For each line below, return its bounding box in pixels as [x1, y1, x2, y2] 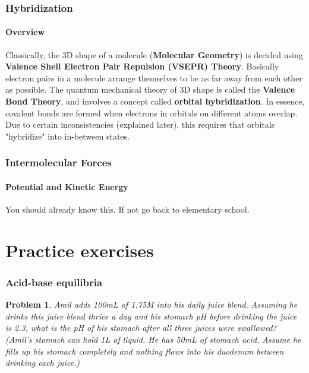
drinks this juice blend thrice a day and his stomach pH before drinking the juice [5, 309, 297, 322]
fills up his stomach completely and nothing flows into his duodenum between [5, 344, 284, 357]
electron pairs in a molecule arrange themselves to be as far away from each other [5, 71, 302, 84]
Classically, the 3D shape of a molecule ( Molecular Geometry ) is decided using [5, 48, 303, 61]
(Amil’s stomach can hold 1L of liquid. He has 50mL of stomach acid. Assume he [5, 333, 301, 345]
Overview [5, 26, 45, 38]
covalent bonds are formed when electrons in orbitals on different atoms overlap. [5, 106, 298, 119]
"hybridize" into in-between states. [5, 129, 130, 142]
